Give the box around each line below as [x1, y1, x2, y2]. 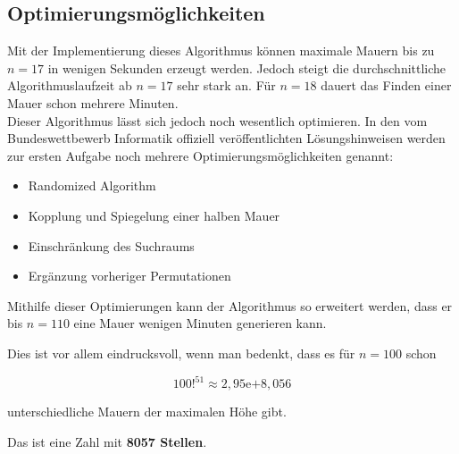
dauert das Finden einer [321, 76, 452, 95]
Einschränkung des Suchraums [28, 236, 195, 255]
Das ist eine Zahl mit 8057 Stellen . [7, 432, 207, 450]
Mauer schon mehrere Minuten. [7, 93, 179, 112]
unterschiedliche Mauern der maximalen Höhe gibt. [7, 402, 287, 421]
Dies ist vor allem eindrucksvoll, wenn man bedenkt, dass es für [7, 343, 355, 362]
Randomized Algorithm [28, 176, 156, 195]
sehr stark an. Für [177, 76, 276, 95]
